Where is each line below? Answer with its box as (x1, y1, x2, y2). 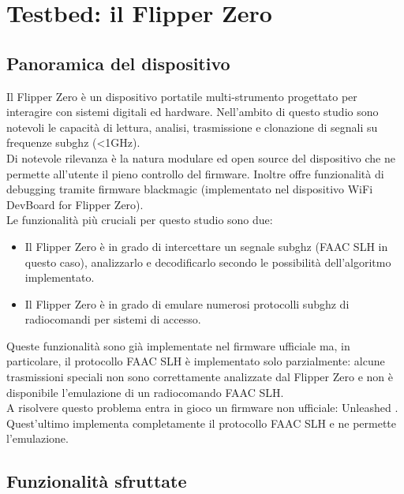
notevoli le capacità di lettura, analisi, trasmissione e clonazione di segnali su (6, 118, 378, 135)
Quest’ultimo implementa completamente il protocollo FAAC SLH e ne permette (6, 414, 397, 431)
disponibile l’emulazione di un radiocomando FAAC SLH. (6, 384, 284, 400)
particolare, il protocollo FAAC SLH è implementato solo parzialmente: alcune (6, 353, 385, 369)
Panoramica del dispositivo (6, 51, 230, 75)
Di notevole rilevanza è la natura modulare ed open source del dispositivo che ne (6, 149, 395, 166)
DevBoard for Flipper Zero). (6, 196, 144, 212)
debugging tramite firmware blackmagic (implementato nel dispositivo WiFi (6, 181, 373, 197)
